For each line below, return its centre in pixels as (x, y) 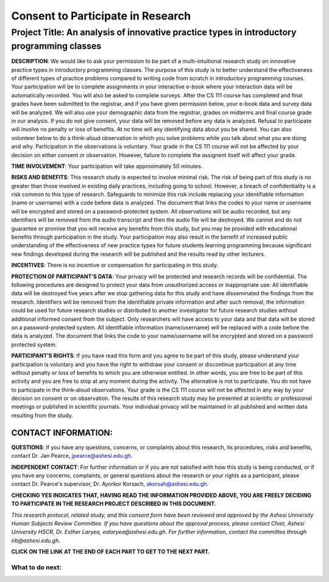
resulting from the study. (42, 415)
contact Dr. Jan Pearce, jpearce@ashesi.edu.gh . (72, 456)
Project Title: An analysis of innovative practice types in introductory (154, 32)
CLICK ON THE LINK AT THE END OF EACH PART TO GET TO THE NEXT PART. (111, 552)
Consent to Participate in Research (101, 16)
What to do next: (37, 567)
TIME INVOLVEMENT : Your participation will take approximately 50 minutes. (107, 166)
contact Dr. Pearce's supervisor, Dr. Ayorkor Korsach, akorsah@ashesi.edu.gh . (110, 484)
